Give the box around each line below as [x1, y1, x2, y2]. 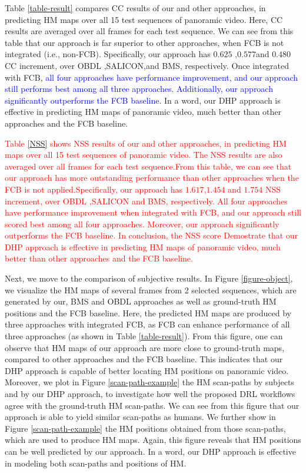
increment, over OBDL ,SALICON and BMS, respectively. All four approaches [5, 194, 288, 207]
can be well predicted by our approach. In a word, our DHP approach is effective [5, 445, 296, 457]
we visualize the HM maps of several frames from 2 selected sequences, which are [5, 283, 297, 296]
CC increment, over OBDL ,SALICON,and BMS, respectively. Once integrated [5, 59, 290, 71]
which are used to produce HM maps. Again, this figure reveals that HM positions [5, 434, 301, 446]
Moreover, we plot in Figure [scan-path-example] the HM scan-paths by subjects [5, 376, 294, 388]
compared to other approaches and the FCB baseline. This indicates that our [5, 353, 283, 365]
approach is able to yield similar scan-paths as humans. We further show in [5, 411, 276, 423]
